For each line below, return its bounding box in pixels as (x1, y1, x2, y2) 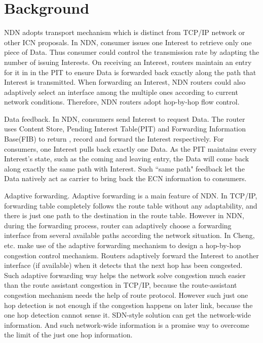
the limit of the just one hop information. (4, 329, 133, 340)
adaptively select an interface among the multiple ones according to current (4, 86, 238, 97)
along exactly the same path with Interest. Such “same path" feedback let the (4, 163, 245, 174)
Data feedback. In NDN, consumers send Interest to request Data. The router (4, 113, 245, 124)
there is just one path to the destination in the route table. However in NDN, (4, 210, 244, 221)
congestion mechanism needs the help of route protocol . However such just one (4, 289, 248, 300)
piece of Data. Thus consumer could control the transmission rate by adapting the (4, 47, 259, 57)
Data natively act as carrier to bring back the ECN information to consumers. (4, 173, 247, 184)
